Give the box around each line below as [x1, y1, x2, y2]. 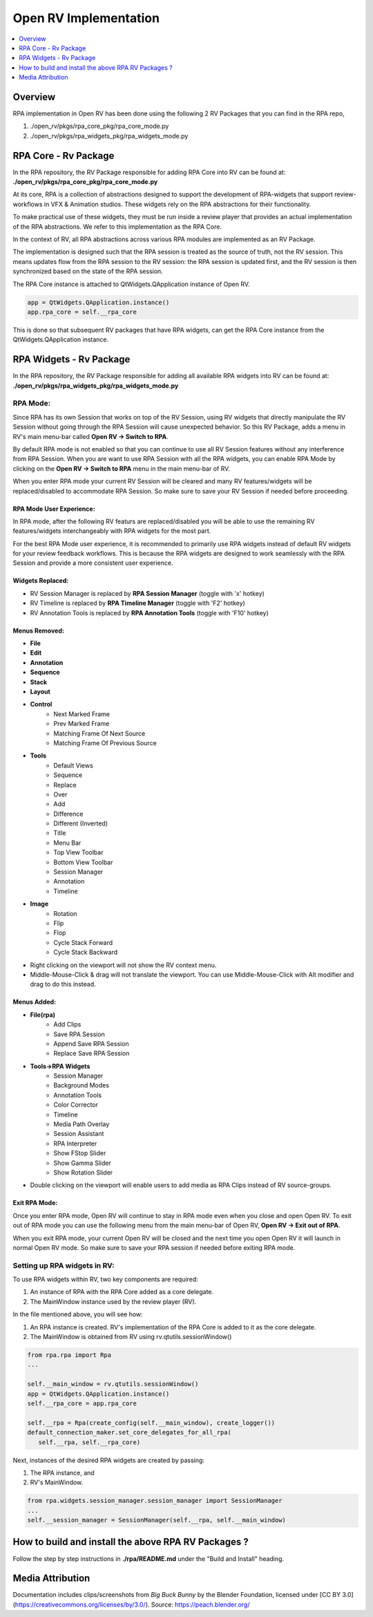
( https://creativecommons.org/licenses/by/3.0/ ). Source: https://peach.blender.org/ [12, 1600, 250, 1609]
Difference [53, 810, 84, 818]
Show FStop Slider [53, 1149, 106, 1157]
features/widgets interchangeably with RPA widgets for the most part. [12, 527, 211, 535]
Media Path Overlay [53, 1120, 110, 1128]
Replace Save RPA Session [53, 1049, 130, 1058]
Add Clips [53, 1020, 82, 1029]
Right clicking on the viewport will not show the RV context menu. [30, 961, 217, 969]
